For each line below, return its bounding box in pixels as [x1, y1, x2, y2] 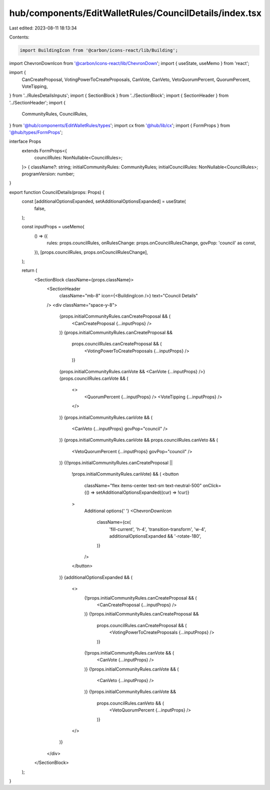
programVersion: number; [21, 170, 75, 177]
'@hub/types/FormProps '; [9, 129, 63, 135]
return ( [21, 267, 37, 273]
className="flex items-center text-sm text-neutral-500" [84, 482, 202, 488]
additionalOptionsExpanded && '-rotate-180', [109, 533, 201, 539]
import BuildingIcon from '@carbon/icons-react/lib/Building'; [19, 47, 178, 53]
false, [34, 205, 46, 211]
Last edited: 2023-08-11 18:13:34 [9, 25, 77, 31]
